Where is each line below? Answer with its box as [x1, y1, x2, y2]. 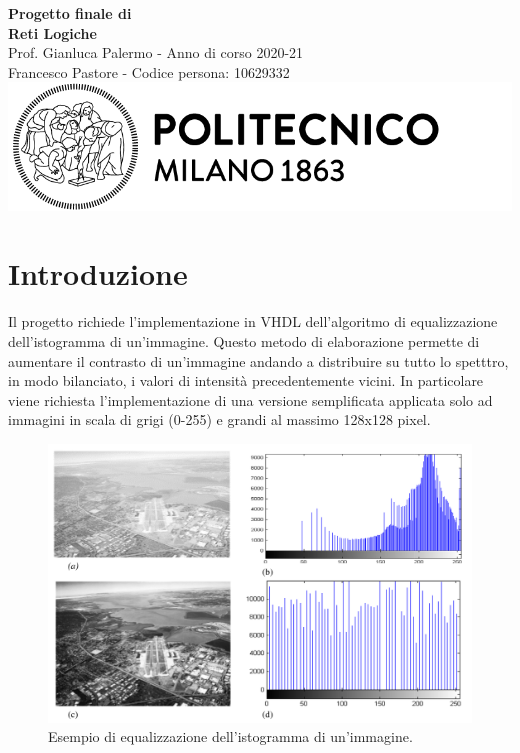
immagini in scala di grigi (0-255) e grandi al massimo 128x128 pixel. [8, 409, 431, 430]
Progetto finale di [8, 3, 132, 23]
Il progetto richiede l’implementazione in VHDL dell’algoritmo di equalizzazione [8, 311, 498, 332]
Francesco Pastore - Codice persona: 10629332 [8, 61, 290, 82]
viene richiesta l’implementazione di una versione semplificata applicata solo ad [8, 389, 493, 410]
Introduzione [8, 253, 188, 294]
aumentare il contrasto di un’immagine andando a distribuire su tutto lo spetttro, [8, 350, 509, 371]
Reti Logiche [8, 22, 97, 43]
